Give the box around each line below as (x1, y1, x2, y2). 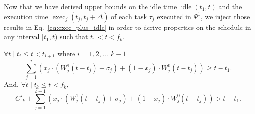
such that (60, 31, 88, 42)
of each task (111, 11, 147, 21)
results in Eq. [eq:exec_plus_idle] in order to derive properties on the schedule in (4, 22, 251, 32)
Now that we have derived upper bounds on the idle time (4, 1, 177, 11)
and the (219, 1, 242, 11)
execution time (4, 11, 48, 21)
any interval (4, 31, 40, 42)
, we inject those (200, 11, 250, 21)
